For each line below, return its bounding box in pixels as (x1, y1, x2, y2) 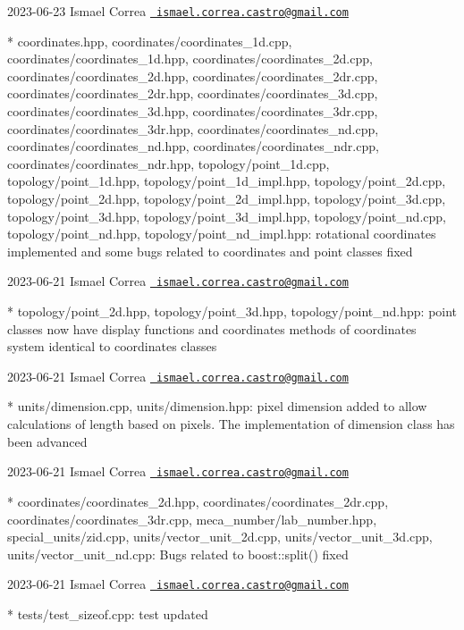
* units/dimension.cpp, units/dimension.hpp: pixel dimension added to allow (7, 397, 427, 416)
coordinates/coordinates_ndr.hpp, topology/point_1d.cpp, (7, 154, 330, 172)
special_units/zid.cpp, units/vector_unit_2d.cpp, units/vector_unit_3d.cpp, (7, 527, 433, 546)
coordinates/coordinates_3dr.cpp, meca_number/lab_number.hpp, (7, 509, 377, 528)
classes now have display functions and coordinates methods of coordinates (7, 319, 417, 338)
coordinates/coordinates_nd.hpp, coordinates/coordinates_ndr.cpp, (7, 137, 379, 155)
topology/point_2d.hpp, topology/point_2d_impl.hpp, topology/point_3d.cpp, (7, 189, 446, 207)
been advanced (7, 432, 88, 450)
